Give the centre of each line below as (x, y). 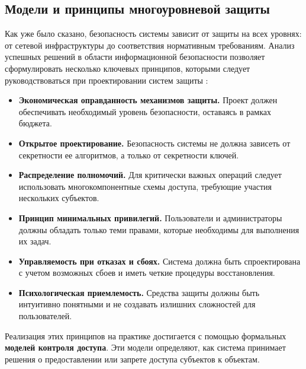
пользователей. (45, 316)
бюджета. (35, 123)
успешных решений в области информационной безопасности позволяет (135, 57)
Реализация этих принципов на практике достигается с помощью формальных (146, 335)
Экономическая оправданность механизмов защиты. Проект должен (148, 100)
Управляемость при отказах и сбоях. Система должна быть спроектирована (160, 261)
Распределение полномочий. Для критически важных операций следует (150, 175)
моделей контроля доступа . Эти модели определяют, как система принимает (145, 347)
